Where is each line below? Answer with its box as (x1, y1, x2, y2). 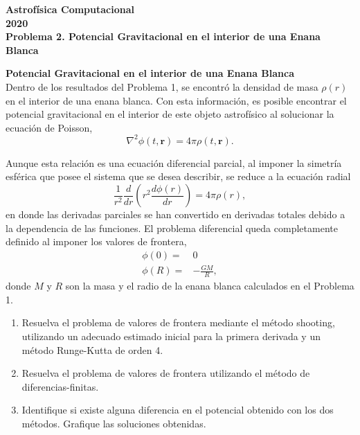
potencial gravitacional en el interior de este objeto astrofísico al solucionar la (6, 107, 334, 121)
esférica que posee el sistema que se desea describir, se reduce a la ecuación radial (6, 169, 351, 184)
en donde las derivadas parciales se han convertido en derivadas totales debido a (6, 207, 345, 222)
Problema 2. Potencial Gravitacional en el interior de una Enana (6, 29, 321, 44)
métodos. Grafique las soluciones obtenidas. (21, 416, 206, 430)
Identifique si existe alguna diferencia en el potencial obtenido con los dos (21, 402, 334, 417)
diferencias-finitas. (21, 379, 99, 393)
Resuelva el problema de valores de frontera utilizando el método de (21, 366, 310, 380)
